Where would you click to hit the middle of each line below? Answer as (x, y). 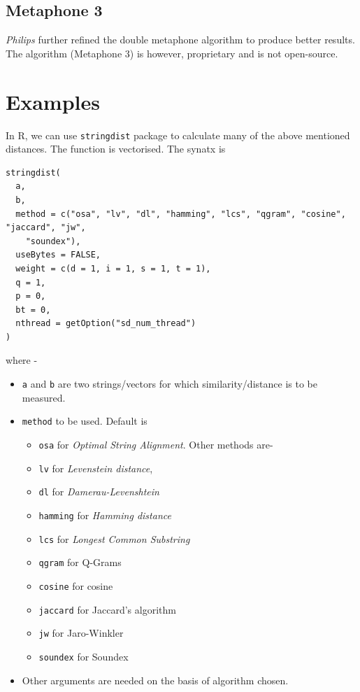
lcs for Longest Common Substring (114, 538)
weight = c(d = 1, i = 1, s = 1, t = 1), (113, 268)
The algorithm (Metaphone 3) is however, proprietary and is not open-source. (172, 53)
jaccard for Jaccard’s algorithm (107, 609)
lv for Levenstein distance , (96, 468)
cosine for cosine (76, 585)
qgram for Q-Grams (80, 562)
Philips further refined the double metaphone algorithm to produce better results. (180, 40)
